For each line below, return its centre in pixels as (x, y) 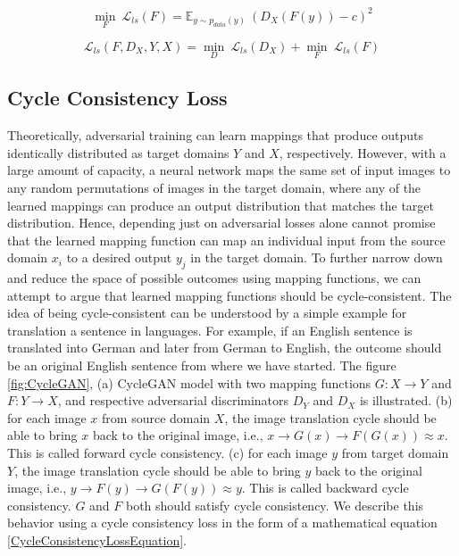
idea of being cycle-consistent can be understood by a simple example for (207, 313)
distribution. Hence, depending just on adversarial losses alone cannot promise (221, 223)
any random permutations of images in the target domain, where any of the (214, 187)
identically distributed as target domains (118, 152)
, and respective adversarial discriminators (173, 400)
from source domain (156, 417)
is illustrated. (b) (406, 400)
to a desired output (119, 257)
